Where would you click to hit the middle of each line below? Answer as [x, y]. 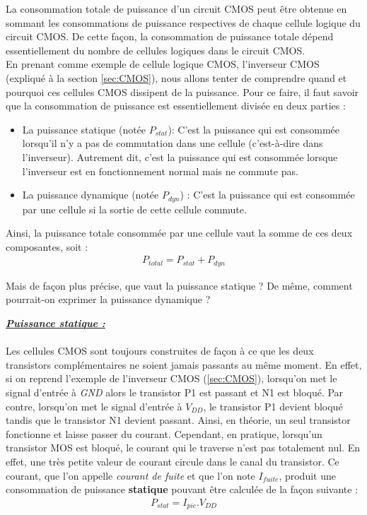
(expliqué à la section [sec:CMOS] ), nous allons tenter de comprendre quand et [176, 77]
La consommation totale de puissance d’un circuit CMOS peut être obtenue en [176, 8]
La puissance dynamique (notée [91, 195]
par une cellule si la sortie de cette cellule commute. [134, 209]
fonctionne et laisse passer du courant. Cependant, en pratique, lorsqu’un [164, 433]
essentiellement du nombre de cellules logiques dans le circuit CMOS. [156, 50]
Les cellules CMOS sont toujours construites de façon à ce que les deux [160, 351]
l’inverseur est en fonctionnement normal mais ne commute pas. [160, 171]
